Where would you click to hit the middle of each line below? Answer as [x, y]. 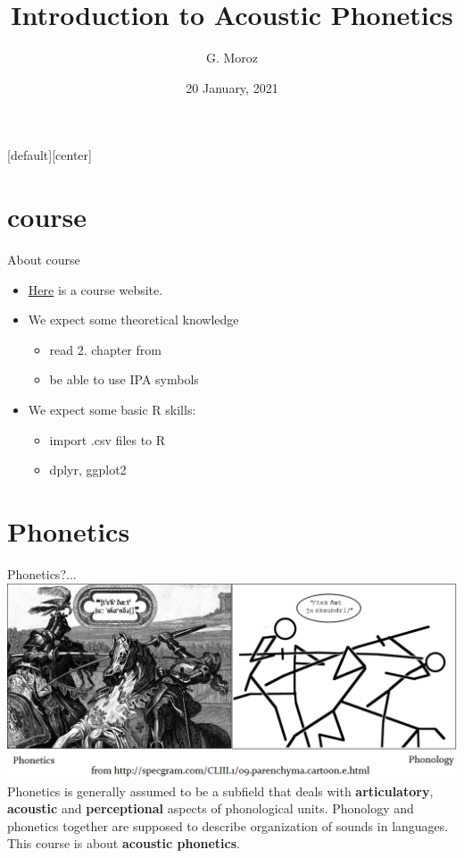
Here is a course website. [95, 289]
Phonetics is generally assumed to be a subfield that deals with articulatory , [220, 791]
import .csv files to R [108, 439]
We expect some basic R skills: [112, 409]
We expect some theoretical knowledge [133, 320]
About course [44, 260]
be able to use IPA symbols [124, 379]
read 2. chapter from [105, 349]
